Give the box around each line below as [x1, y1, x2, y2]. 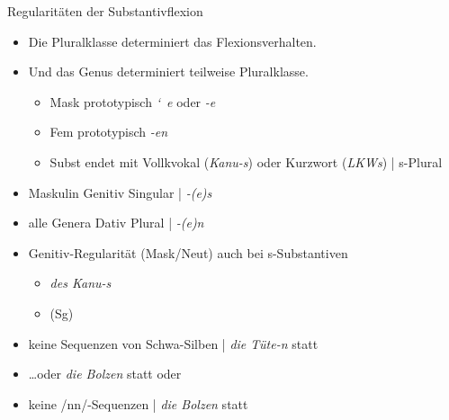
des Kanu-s [49, 273, 112, 292]
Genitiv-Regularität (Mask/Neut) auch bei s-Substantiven [28, 243, 348, 262]
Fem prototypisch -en [49, 122, 168, 141]
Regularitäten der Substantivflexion [7, 2, 203, 20]
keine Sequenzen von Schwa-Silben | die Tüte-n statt [28, 334, 319, 353]
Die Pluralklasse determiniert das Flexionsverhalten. [28, 31, 317, 50]
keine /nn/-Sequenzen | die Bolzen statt [28, 394, 248, 413]
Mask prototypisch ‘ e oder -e [49, 92, 216, 111]
